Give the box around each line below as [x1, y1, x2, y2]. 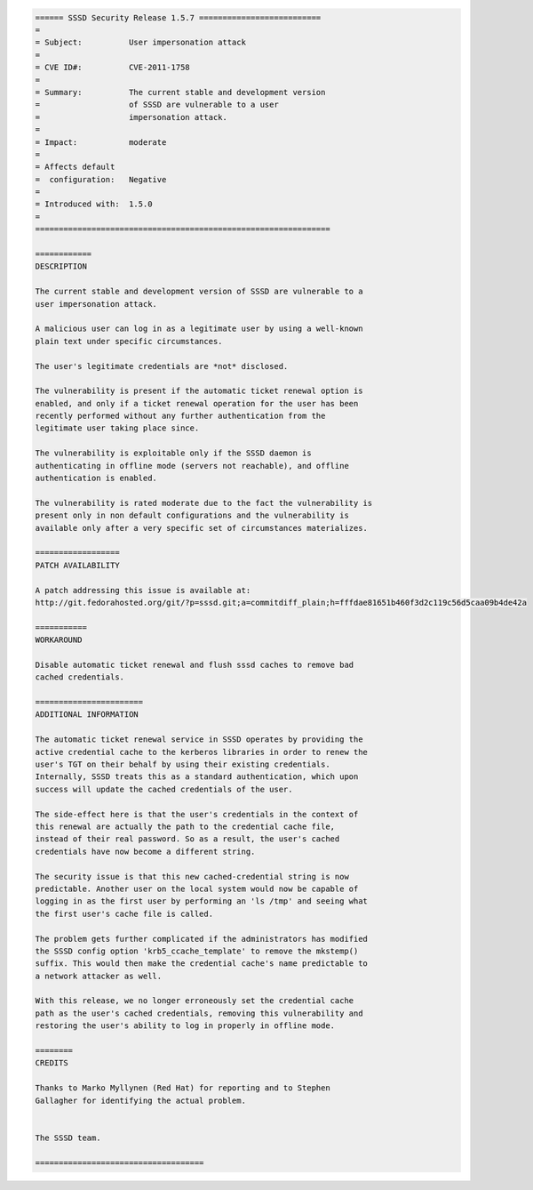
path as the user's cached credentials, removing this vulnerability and [35, 1008, 363, 1018]
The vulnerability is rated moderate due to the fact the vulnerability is [35, 498, 373, 508]
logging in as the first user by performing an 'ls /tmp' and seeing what [35, 897, 369, 906]
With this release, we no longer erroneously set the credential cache [35, 996, 354, 1006]
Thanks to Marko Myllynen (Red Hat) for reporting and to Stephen [35, 1083, 330, 1093]
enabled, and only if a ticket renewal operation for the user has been [35, 398, 359, 408]
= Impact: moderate [35, 137, 167, 147]
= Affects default [35, 162, 115, 173]
